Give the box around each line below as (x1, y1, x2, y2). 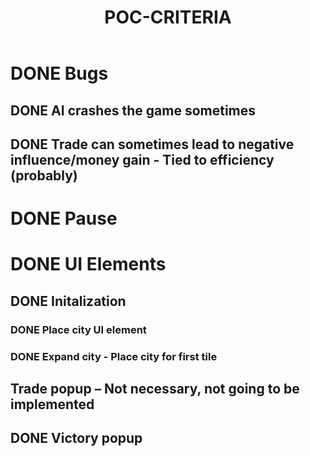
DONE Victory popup (10, 430, 143, 447)
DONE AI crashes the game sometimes (10, 102, 257, 119)
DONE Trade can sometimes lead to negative (10, 136, 295, 153)
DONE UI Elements (10, 253, 167, 276)
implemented (10, 396, 95, 413)
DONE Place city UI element (10, 322, 147, 336)
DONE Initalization (10, 292, 127, 310)
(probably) (10, 167, 78, 184)
